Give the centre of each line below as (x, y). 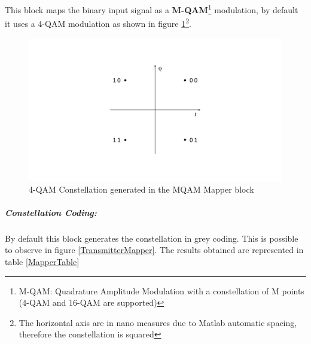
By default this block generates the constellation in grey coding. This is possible (152, 238)
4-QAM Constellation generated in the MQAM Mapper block (141, 189)
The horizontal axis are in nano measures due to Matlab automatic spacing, (158, 322)
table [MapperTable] (42, 261)
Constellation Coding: (51, 212)
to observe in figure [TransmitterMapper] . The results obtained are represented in (154, 250)
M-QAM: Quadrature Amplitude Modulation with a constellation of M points (161, 290)
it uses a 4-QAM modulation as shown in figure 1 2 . (98, 22)
